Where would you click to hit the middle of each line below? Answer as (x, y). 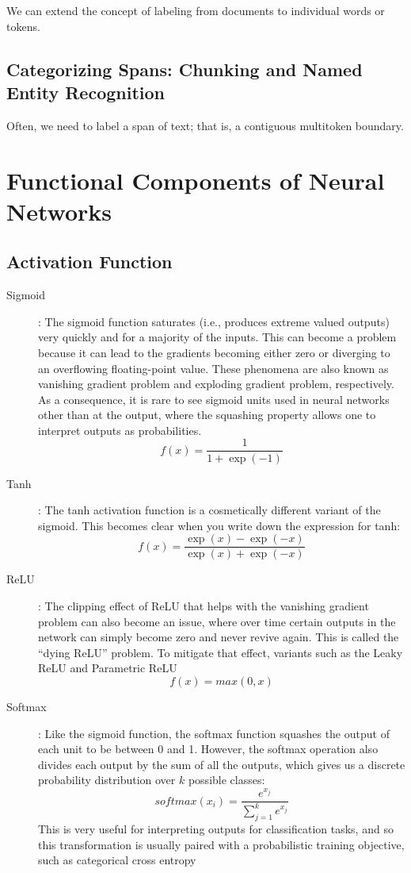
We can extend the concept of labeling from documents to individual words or (196, 10)
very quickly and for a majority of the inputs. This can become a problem (217, 337)
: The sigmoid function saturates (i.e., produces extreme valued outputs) (214, 321)
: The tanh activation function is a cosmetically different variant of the (209, 510)
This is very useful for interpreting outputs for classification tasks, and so (216, 829)
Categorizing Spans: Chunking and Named (185, 69)
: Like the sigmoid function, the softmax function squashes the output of (214, 733)
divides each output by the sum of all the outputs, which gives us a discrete (222, 764)
